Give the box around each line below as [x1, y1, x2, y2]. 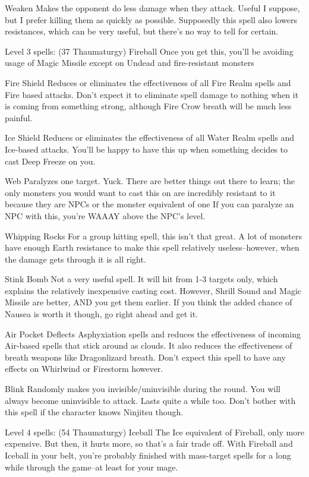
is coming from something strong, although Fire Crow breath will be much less [5, 100, 292, 112]
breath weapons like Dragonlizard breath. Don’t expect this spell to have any [5, 350, 286, 363]
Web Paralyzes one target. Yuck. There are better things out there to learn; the [5, 175, 295, 187]
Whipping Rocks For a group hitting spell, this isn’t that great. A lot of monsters [5, 229, 302, 242]
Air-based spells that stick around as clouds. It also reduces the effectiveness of [5, 339, 292, 352]
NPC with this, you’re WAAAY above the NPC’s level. [5, 209, 206, 222]
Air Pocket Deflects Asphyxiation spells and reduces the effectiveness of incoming [5, 327, 301, 340]
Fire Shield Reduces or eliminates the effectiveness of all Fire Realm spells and [5, 76, 291, 89]
